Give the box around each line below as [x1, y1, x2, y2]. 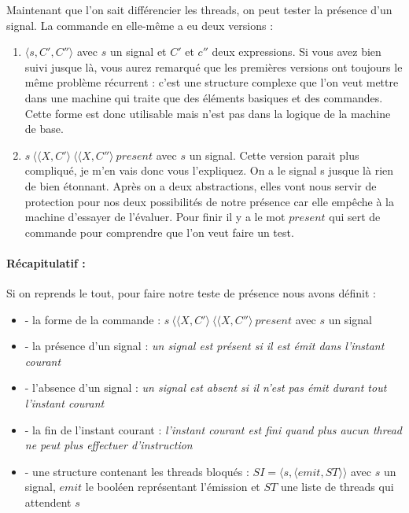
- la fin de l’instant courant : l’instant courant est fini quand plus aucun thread [24, 421, 402, 437]
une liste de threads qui [280, 478, 394, 495]
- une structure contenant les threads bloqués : [24, 463, 249, 479]
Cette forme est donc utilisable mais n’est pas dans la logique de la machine [24, 105, 391, 121]
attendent [24, 494, 72, 511]
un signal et [109, 43, 167, 60]
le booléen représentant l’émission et [85, 478, 260, 495]
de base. [24, 120, 64, 137]
